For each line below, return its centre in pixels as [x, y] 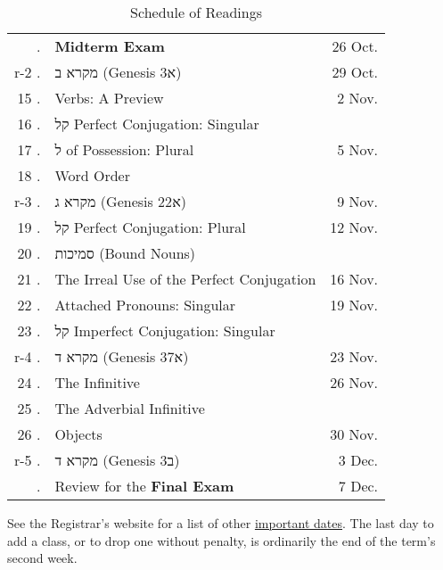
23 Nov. [354, 356]
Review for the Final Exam [144, 486]
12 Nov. [354, 227]
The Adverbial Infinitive [130, 408]
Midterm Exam [110, 46]
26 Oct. [355, 46]
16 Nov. [354, 279]
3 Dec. [358, 460]
